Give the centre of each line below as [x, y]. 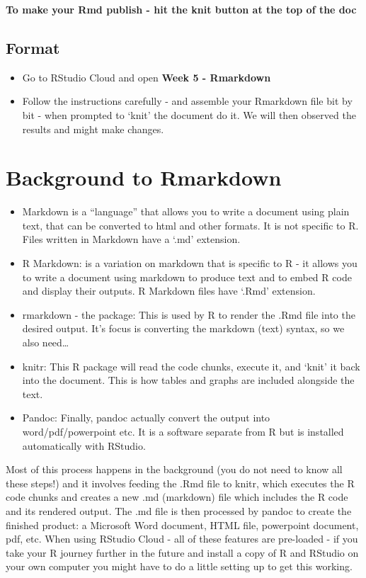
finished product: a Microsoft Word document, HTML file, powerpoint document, [182, 525]
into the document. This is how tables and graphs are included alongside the [188, 380]
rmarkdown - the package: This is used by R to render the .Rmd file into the [189, 314]
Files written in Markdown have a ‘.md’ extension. [131, 239]
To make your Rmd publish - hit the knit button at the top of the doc [181, 9]
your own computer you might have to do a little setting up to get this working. [179, 566]
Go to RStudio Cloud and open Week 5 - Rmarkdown [147, 77]
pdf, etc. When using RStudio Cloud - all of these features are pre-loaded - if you [182, 539]
